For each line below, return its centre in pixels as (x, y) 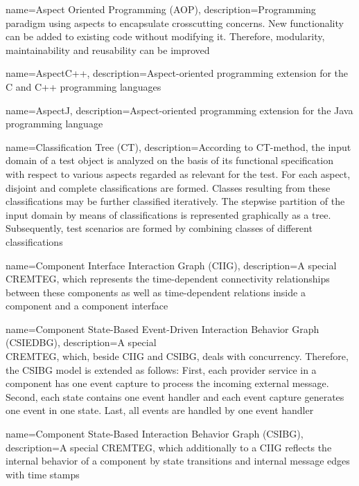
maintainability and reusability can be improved (108, 49)
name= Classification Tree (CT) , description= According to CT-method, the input (178, 146)
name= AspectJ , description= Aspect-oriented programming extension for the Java (179, 110)
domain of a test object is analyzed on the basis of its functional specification (169, 160)
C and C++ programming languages (84, 86)
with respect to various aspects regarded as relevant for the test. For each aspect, (178, 173)
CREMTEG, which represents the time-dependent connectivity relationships (168, 279)
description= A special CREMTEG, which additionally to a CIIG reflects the (169, 447)
